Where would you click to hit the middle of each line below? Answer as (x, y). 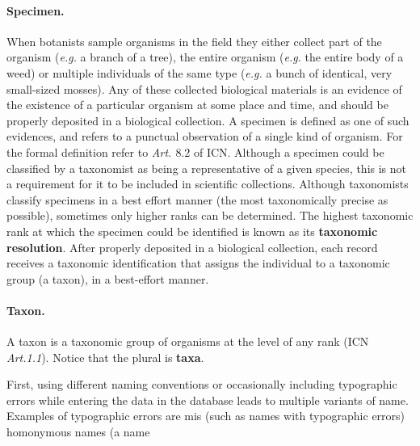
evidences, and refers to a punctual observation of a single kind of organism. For (205, 136)
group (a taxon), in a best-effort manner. (108, 278)
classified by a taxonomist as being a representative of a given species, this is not (206, 168)
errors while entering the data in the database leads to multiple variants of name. (208, 400)
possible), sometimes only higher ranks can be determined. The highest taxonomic (210, 215)
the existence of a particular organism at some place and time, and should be (197, 105)
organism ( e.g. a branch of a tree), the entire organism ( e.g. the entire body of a (205, 57)
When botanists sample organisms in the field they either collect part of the (194, 41)
